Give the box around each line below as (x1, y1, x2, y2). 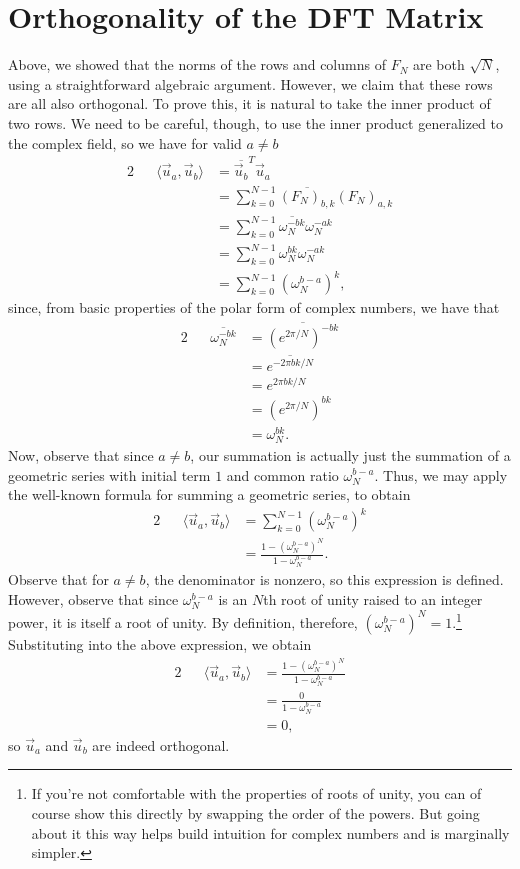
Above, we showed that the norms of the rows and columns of (8, 54, 386, 75)
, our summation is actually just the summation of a (190, 444, 511, 465)
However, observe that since (8, 588, 179, 609)
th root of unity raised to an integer (263, 588, 483, 609)
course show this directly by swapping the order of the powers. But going (31, 802, 480, 823)
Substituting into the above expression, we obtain (8, 633, 312, 654)
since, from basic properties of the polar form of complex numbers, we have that (8, 297, 500, 318)
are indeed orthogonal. (92, 734, 230, 755)
